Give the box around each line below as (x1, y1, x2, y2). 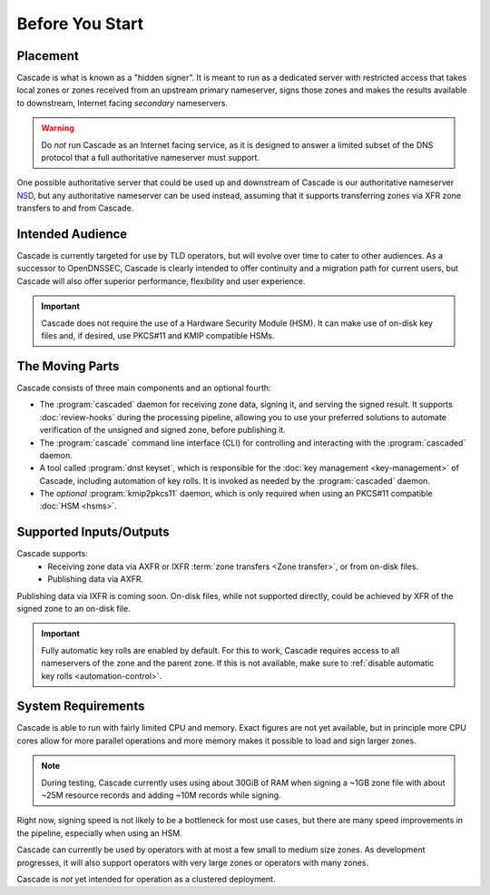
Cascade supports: (16, 548, 88, 559)
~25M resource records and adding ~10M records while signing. (41, 790, 281, 801)
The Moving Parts (16, 359, 120, 374)
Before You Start (16, 14, 144, 34)
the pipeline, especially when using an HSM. (16, 827, 183, 839)
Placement (16, 48, 79, 64)
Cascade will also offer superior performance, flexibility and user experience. (16, 275, 306, 286)
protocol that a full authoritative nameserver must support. (41, 152, 260, 163)
